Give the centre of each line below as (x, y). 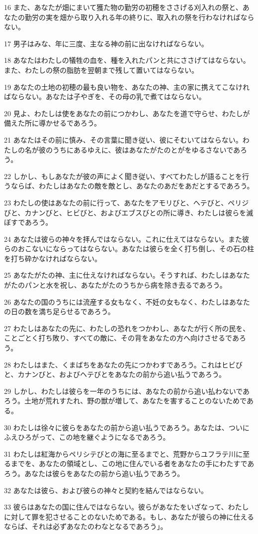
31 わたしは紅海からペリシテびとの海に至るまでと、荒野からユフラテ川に (123, 453)
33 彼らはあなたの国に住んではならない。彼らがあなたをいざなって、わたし (127, 507)
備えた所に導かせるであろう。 (53, 123)
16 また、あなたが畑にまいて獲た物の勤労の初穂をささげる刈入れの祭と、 (123, 7)
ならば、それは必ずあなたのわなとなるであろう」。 (86, 526)
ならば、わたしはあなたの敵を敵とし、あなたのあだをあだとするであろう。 (132, 186)
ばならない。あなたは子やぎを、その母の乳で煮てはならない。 (105, 96)
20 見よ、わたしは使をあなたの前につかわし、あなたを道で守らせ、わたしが (127, 113)
